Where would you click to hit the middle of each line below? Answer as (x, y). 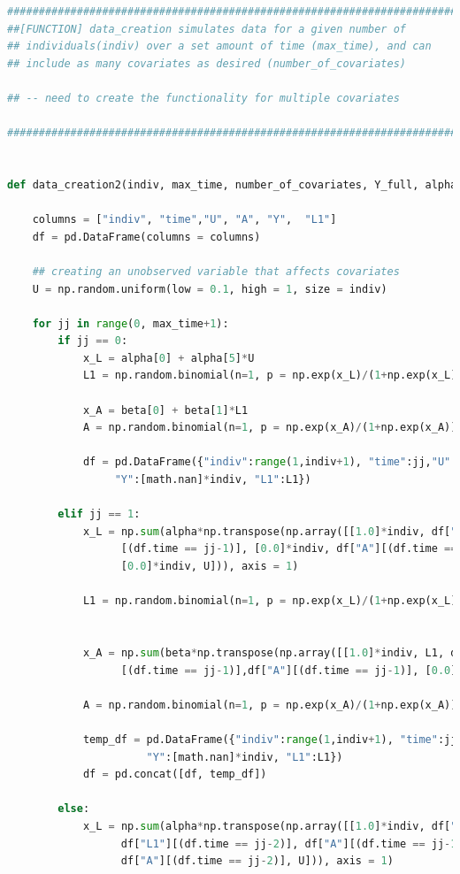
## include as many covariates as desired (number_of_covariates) (207, 63)
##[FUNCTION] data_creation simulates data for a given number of (207, 29)
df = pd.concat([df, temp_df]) (175, 774)
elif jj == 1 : (99, 514)
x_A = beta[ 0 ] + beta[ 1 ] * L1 (165, 410)
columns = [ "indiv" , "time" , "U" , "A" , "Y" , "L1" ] (184, 220)
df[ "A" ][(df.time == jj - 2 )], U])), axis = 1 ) (257, 861)
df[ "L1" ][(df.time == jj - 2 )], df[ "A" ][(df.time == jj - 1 (289, 843)
